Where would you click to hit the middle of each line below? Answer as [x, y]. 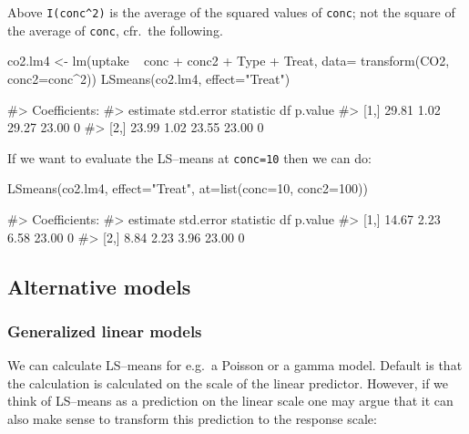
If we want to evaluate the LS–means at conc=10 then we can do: [189, 157]
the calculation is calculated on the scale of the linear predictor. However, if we [228, 382]
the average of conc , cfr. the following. [115, 30]
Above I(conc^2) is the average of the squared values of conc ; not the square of [231, 12]
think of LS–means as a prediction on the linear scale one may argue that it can [230, 401]
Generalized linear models [105, 331]
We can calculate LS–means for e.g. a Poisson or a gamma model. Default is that [235, 365]
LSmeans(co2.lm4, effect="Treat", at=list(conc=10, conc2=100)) [188, 188]
